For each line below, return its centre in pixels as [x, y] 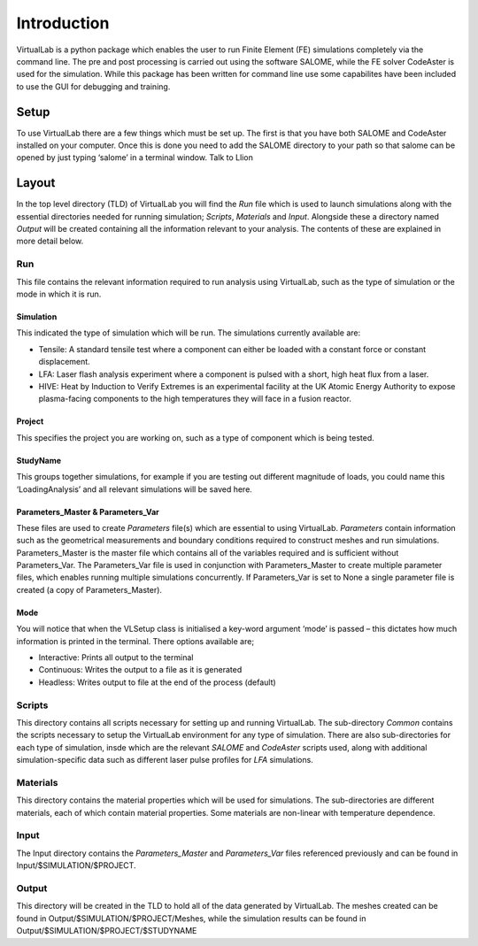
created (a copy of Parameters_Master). [89, 589]
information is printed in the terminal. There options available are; [135, 641]
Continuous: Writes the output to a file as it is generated [140, 670]
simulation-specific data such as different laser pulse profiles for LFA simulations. [165, 760]
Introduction [63, 23]
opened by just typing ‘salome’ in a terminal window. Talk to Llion [135, 158]
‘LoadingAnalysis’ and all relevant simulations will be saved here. [134, 489]
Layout [36, 183]
